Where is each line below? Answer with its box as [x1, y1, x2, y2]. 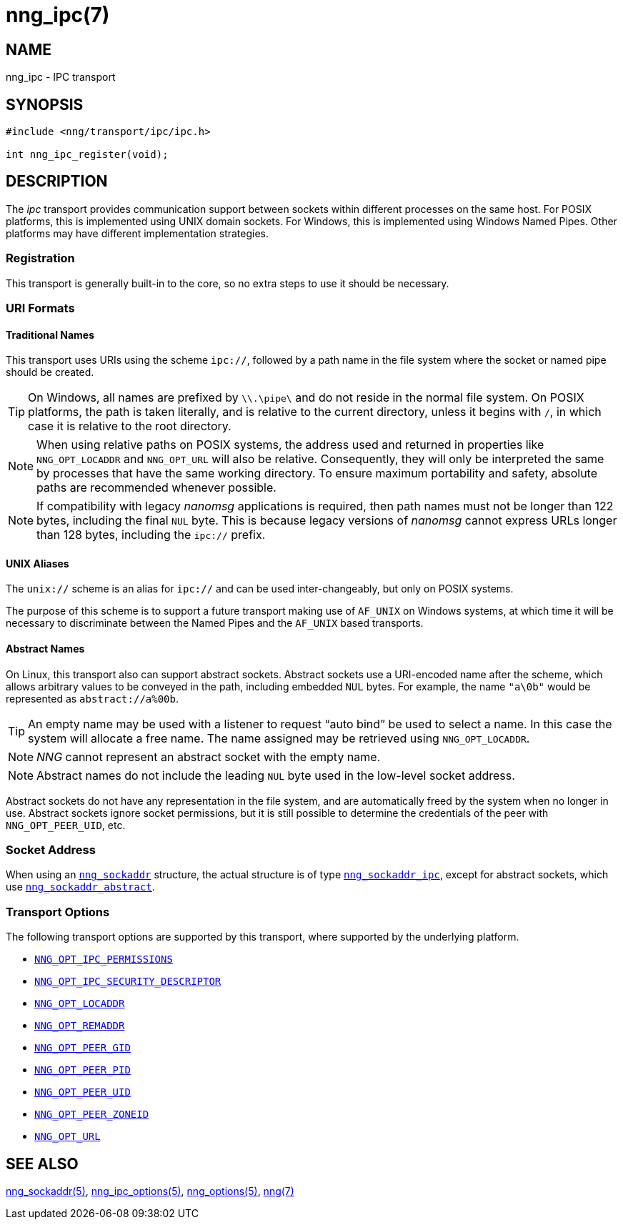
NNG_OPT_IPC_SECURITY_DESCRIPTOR [34, 976, 221, 988]
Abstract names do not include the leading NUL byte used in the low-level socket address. [36, 768, 515, 783]
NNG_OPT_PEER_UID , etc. [6, 818, 126, 831]
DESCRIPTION [6, 172, 108, 191]
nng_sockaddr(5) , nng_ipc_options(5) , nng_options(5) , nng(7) [6, 1184, 294, 1197]
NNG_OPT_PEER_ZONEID [34, 1109, 149, 1121]
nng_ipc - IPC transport [6, 71, 116, 84]
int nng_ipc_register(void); [6, 149, 169, 161]
